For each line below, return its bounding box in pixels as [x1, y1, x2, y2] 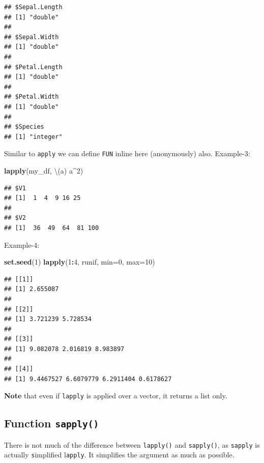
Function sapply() [4, 415, 99, 431]
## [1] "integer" [4, 133, 63, 140]
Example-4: [4, 239, 40, 250]
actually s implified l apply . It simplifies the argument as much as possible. [4, 449, 234, 460]
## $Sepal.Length [4, 4, 63, 11]
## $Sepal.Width [4, 33, 59, 41]
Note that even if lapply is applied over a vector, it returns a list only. [4, 390, 227, 401]
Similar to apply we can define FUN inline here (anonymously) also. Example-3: [4, 148, 250, 159]
